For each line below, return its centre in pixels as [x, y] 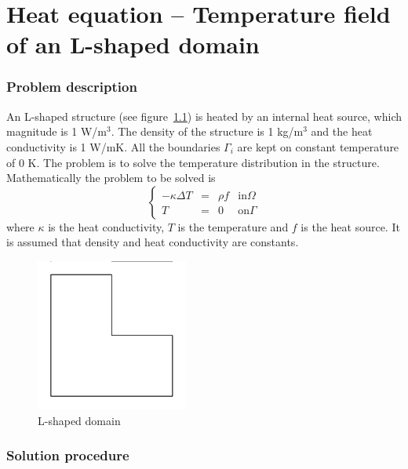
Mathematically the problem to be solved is [111, 178]
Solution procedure [68, 455]
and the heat [342, 131]
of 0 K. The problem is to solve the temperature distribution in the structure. [193, 162]
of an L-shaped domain [133, 44]
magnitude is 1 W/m [57, 131]
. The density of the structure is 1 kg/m [207, 131]
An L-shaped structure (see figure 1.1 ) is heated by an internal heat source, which [204, 116]
